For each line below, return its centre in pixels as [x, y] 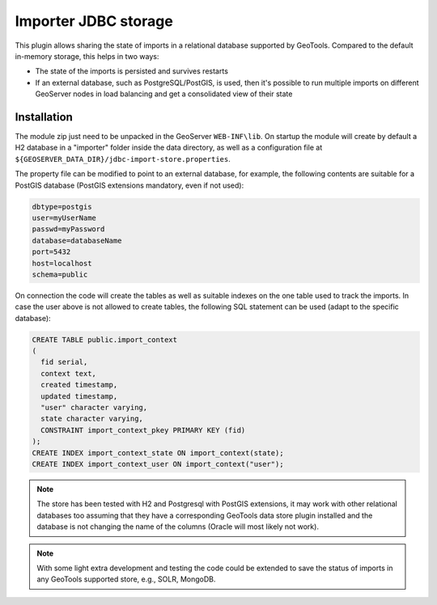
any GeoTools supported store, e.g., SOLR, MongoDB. [126, 579]
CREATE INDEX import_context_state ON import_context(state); [158, 453]
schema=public [60, 274]
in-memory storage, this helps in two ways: [87, 56]
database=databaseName [77, 240]
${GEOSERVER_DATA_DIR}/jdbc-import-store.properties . [123, 159]
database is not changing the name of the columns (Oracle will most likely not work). [178, 527]
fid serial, [64, 362]
